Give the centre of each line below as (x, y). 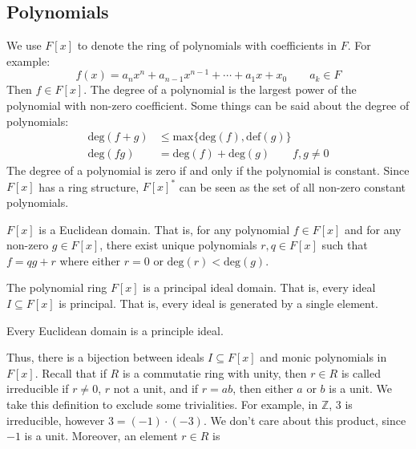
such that (345, 245)
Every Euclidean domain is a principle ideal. (115, 330)
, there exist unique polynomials (178, 245)
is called (361, 372)
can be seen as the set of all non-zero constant (293, 186)
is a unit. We (360, 388)
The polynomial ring (57, 287)
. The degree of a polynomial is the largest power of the (220, 89)
